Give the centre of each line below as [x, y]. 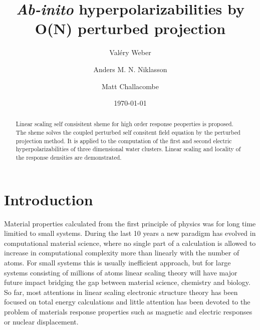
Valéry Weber [130, 52]
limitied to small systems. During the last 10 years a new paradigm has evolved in [130, 233]
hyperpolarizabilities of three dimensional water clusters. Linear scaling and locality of [128, 149]
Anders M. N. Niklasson [130, 69]
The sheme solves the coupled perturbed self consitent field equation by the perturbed [128, 132]
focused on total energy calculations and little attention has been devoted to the [127, 302]
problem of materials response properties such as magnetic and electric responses [128, 312]
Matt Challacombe [130, 86]
